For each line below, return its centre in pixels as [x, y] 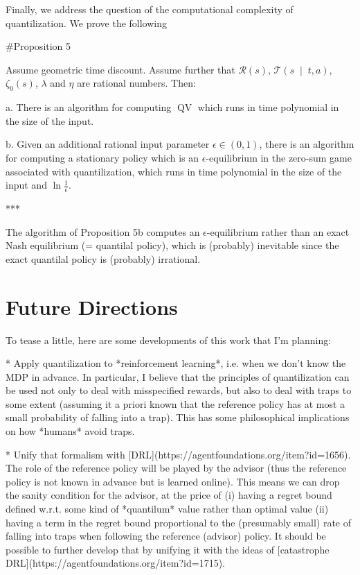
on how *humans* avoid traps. [70, 431]
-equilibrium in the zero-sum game [279, 157]
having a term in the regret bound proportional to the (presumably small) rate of [179, 522]
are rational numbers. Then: [136, 83]
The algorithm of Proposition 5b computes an [103, 231]
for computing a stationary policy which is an [102, 157]
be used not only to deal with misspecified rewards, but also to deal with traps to [179, 390]
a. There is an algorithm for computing [89, 107]
